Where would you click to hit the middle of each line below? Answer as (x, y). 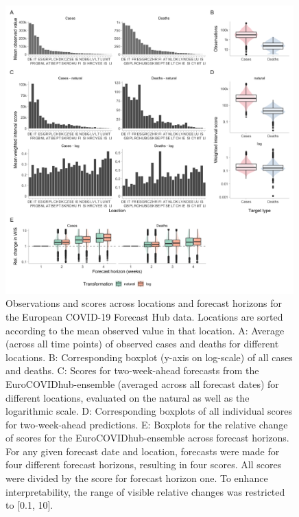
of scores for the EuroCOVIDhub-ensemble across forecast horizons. (147, 438)
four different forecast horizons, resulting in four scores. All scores (144, 464)
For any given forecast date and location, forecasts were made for (143, 451)
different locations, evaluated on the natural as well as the (128, 397)
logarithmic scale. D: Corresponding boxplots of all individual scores (149, 411)
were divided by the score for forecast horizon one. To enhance (137, 478)
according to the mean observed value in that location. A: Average (145, 330)
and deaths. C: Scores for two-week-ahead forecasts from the (132, 370)
